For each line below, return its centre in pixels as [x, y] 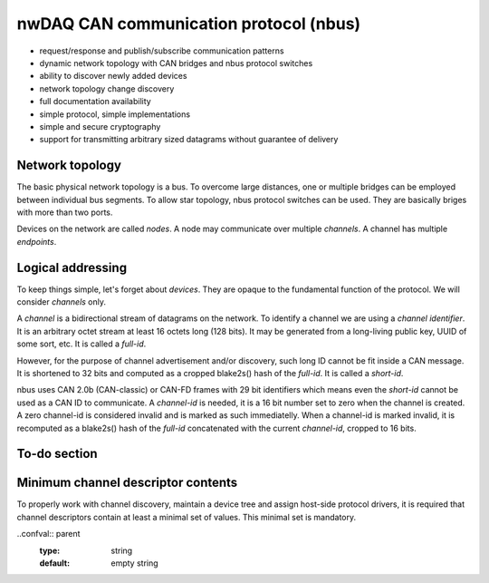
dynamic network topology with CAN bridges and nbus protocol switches [176, 63]
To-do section [58, 454]
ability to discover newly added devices [113, 76]
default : [55, 563]
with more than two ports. [65, 212]
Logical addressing [72, 267]
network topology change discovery [107, 88]
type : [50, 550]
